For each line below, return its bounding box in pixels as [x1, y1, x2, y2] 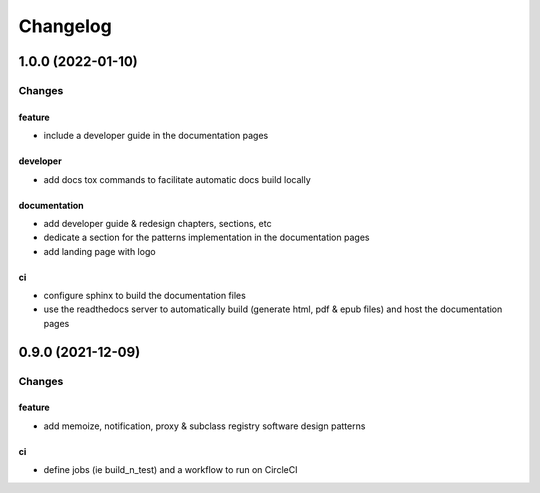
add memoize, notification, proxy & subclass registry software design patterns [43, 420, 366, 432]
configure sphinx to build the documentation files [43, 290, 247, 302]
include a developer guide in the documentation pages [43, 130, 269, 142]
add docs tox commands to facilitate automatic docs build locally [43, 173, 312, 185]
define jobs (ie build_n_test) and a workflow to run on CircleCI [43, 464, 298, 476]
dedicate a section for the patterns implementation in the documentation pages [43, 231, 370, 244]
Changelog [18, 15, 112, 37]
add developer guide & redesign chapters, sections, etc [43, 217, 272, 229]
